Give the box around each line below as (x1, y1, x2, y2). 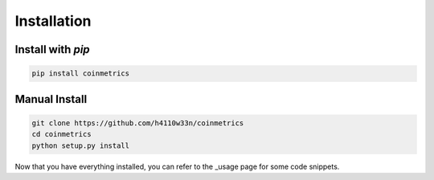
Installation (14, 12, 92, 30)
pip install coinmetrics (31, 69, 130, 78)
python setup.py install (31, 141, 130, 150)
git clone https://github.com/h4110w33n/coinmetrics (31, 118, 244, 128)
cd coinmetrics (31, 129, 92, 139)
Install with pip (14, 43, 90, 56)
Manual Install (14, 92, 88, 106)
